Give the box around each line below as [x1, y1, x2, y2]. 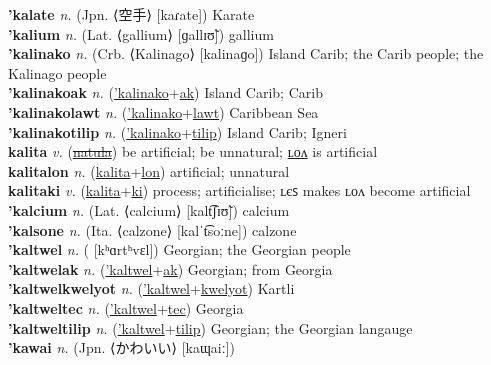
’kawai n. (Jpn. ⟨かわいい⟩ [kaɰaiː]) [8, 337, 235, 358]
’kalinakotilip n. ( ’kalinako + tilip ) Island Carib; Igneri [8, 121, 347, 142]
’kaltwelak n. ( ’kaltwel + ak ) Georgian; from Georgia [8, 258, 333, 279]
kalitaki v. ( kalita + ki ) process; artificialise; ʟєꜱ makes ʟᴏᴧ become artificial [8, 180, 471, 201]
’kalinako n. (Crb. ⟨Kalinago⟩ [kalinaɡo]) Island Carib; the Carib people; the [8, 43, 484, 64]
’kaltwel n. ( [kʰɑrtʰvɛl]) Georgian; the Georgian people [8, 239, 351, 260]
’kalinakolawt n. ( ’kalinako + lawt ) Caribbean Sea [8, 101, 319, 122]
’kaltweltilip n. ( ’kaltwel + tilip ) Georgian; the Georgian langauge [8, 317, 413, 338]
